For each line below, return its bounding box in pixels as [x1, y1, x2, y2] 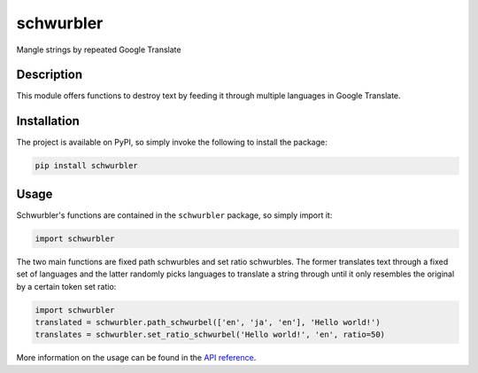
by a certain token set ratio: [16, 281, 117, 291]
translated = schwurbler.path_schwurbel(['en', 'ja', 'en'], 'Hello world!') [35, 317, 381, 327]
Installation [16, 113, 80, 128]
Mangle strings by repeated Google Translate [16, 44, 181, 55]
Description [16, 67, 83, 82]
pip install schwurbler [35, 160, 139, 171]
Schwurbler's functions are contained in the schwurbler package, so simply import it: [16, 209, 333, 221]
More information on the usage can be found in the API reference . [16, 353, 257, 363]
